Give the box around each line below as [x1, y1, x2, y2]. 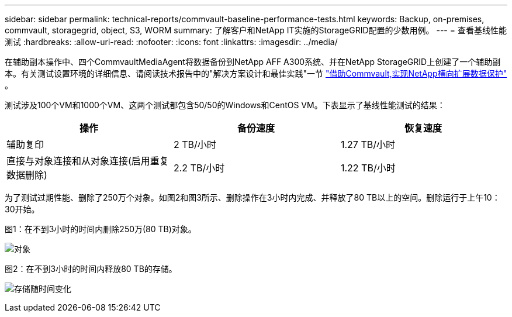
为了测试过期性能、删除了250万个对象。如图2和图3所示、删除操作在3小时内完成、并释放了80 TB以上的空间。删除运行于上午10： [5, 192, 500, 202]
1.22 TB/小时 [340, 162, 396, 174]
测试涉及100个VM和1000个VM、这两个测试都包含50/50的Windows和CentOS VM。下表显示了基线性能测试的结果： [5, 100, 445, 110]
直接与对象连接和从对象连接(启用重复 [6, 155, 169, 167]
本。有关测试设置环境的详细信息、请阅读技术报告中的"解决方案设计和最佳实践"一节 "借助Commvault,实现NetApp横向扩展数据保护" [5, 68, 507, 78]
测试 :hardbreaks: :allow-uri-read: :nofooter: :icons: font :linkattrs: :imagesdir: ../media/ [5, 37, 338, 47]
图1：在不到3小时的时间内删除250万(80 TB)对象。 [5, 224, 196, 234]
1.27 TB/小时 [340, 139, 395, 150]
